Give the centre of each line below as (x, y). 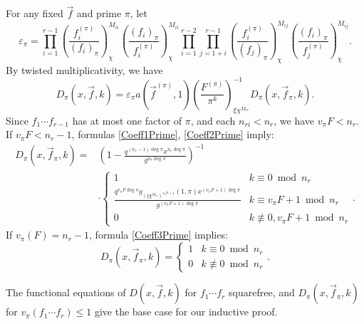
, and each (213, 120)
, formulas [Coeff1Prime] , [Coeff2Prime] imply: (173, 134)
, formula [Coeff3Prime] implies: (158, 235)
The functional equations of (66, 292)
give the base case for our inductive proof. (186, 312)
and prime (99, 13)
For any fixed (35, 13)
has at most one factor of (127, 120)
